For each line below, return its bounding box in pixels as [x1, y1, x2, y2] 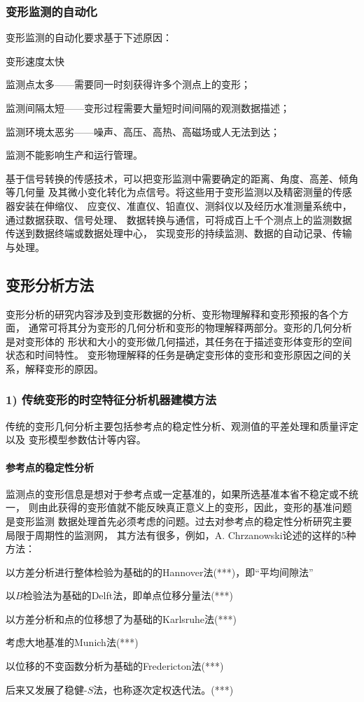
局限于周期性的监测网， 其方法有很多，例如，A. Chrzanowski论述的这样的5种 [6, 527, 356, 542]
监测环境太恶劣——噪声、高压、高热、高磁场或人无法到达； [6, 124, 280, 138]
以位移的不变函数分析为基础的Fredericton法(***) [6, 659, 224, 673]
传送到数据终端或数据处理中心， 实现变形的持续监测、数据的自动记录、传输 [6, 226, 352, 241]
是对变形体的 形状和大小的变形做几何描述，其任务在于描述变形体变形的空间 [6, 334, 352, 348]
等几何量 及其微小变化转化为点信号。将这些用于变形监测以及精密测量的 [6, 185, 332, 199]
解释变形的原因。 [24, 361, 104, 375]
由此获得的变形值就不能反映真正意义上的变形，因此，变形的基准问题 [38, 500, 352, 515]
